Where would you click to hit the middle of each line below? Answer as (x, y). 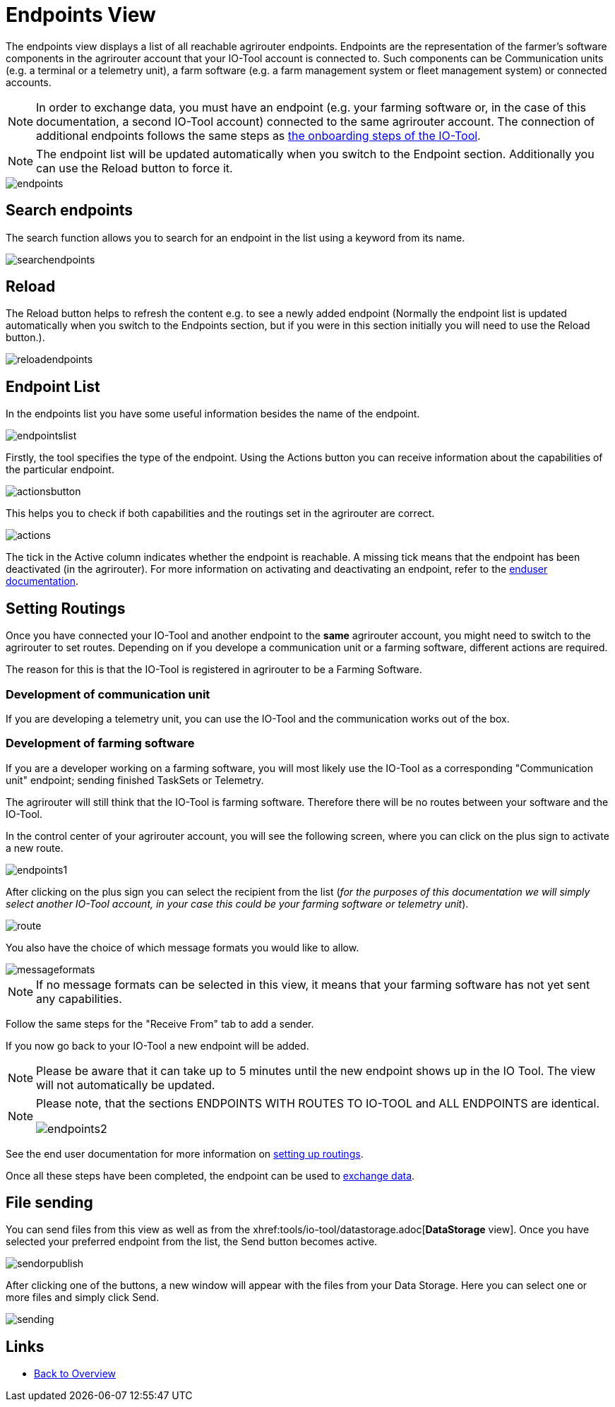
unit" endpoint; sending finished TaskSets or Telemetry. (135, 780)
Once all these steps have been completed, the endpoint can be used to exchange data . (210, 1175)
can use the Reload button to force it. (135, 168)
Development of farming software (100, 743)
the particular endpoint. (60, 470)
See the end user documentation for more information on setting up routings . (185, 1153)
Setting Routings (66, 608)
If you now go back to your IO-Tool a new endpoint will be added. (157, 1045)
